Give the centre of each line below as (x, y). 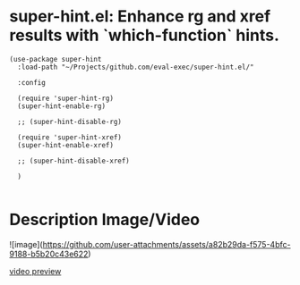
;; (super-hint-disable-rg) (70, 122)
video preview (35, 271)
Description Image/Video (105, 220)
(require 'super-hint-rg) (66, 98)
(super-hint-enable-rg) (61, 106)
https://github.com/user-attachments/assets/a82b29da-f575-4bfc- (167, 244)
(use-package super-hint (56, 59)
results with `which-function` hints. (145, 35)
